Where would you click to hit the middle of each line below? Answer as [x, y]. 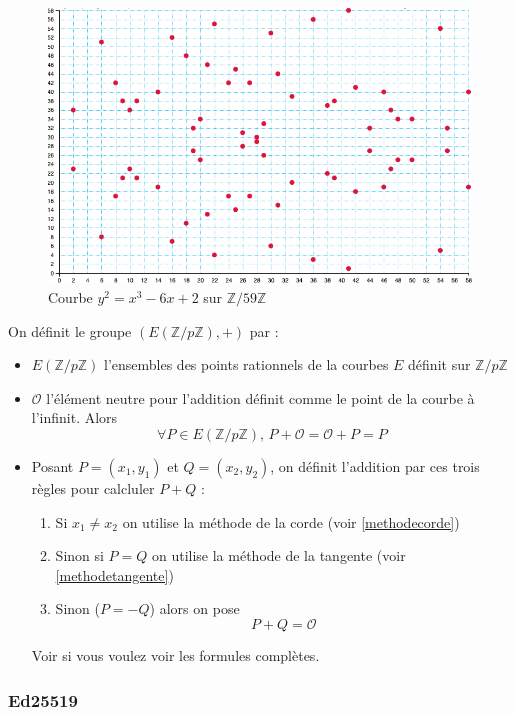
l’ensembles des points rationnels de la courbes [246, 364]
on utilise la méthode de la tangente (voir [278, 555]
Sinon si [79, 555]
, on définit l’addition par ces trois [375, 466]
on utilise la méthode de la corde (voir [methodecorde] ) [291, 521]
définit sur [439, 364]
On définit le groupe [70, 330]
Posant [52, 466]
